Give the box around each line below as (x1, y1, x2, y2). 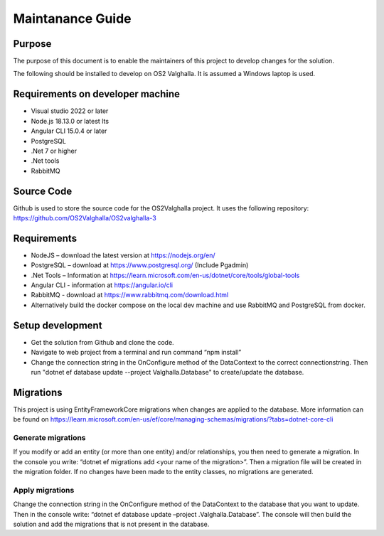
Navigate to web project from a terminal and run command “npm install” (31, 348, 242, 357)
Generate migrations (13, 433, 86, 442)
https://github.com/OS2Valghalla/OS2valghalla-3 (13, 214, 156, 222)
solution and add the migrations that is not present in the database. (13, 520, 210, 529)
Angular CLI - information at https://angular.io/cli (31, 281, 174, 289)
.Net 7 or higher (31, 146, 78, 155)
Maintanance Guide (13, 11, 132, 26)
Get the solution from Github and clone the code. (31, 338, 174, 346)
